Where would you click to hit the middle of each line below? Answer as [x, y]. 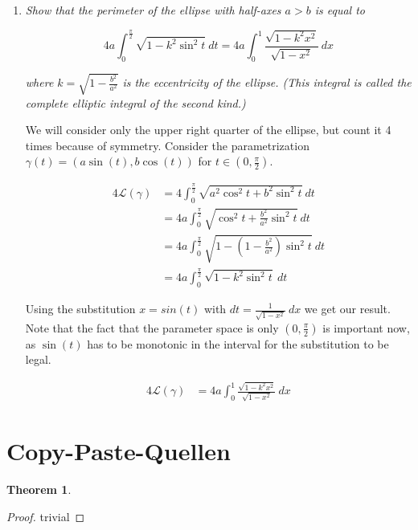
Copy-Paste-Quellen [119, 451]
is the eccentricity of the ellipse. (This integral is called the [267, 82]
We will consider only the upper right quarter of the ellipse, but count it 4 [208, 130]
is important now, [366, 327]
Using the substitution [80, 308]
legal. [38, 359]
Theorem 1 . [39, 489]
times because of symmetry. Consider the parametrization [167, 145]
